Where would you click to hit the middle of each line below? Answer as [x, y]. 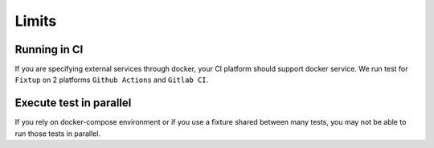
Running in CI [49, 49]
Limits [36, 21]
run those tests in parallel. [57, 134]
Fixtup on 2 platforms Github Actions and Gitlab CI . [112, 80]
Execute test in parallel [73, 103]
